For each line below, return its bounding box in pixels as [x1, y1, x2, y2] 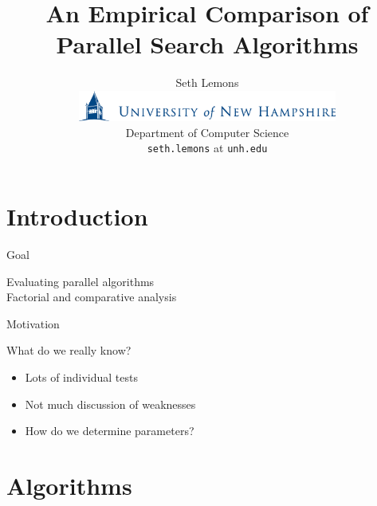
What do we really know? [6, 342, 132, 359]
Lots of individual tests [25, 369, 139, 386]
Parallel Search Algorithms [56, 28, 359, 61]
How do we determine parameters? [25, 422, 194, 439]
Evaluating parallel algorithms [6, 273, 155, 289]
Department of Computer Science [125, 124, 289, 140]
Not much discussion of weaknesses [25, 395, 196, 412]
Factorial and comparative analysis [6, 288, 177, 305]
